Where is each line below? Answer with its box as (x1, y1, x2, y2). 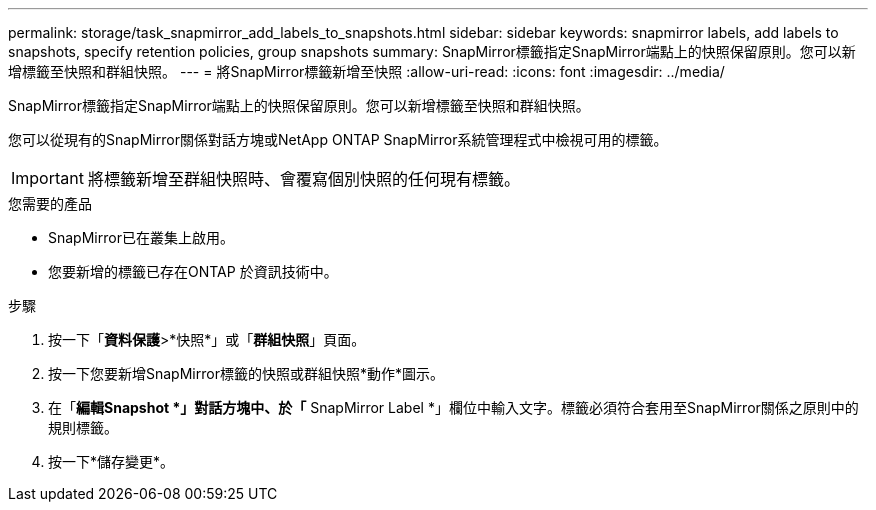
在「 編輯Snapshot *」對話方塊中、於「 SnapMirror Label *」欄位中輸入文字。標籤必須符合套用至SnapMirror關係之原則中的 (48, 399, 859, 416)
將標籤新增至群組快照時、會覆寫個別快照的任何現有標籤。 (87, 169, 520, 189)
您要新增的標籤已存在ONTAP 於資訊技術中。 (48, 263, 338, 280)
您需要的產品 (8, 195, 92, 212)
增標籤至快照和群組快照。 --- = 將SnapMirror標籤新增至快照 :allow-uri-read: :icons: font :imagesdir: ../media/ (8, 63, 725, 80)
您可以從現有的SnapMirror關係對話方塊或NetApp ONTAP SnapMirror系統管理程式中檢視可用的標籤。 (8, 131, 668, 148)
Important (11, 168, 84, 188)
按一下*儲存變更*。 (48, 453, 175, 470)
